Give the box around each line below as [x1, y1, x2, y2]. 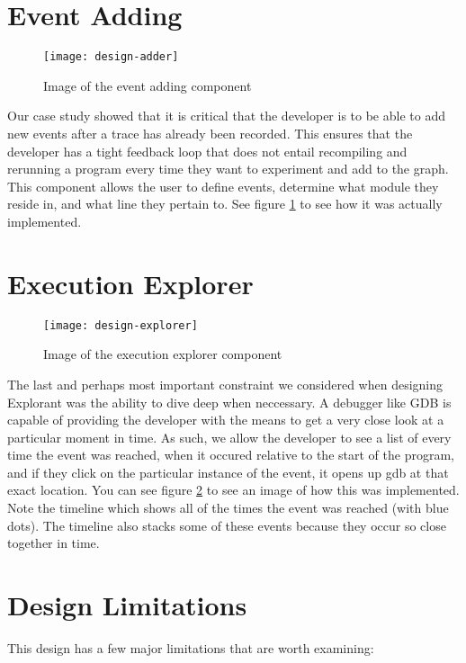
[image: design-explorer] [43, 318, 198, 332]
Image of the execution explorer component [43, 345, 282, 363]
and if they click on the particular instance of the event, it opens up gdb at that [7, 462, 449, 481]
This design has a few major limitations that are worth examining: [7, 638, 374, 657]
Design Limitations [7, 587, 247, 623]
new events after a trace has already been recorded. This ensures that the [7, 123, 413, 142]
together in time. [7, 533, 100, 552]
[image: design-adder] [43, 50, 179, 64]
